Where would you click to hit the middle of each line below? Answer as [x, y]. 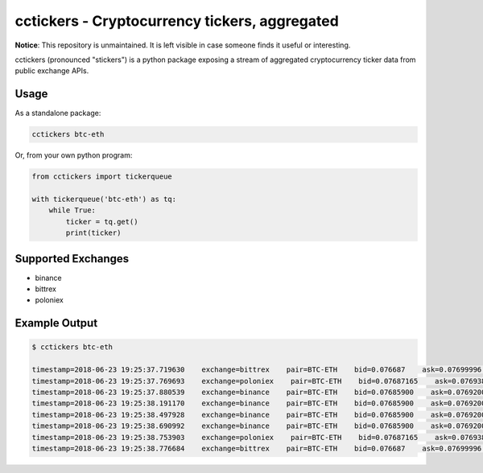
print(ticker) [93, 233]
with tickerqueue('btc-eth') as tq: [104, 199]
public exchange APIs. [52, 71]
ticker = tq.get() [102, 222]
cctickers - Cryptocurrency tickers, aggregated [177, 21]
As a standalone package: [58, 113]
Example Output [56, 323]
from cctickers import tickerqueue [102, 177]
